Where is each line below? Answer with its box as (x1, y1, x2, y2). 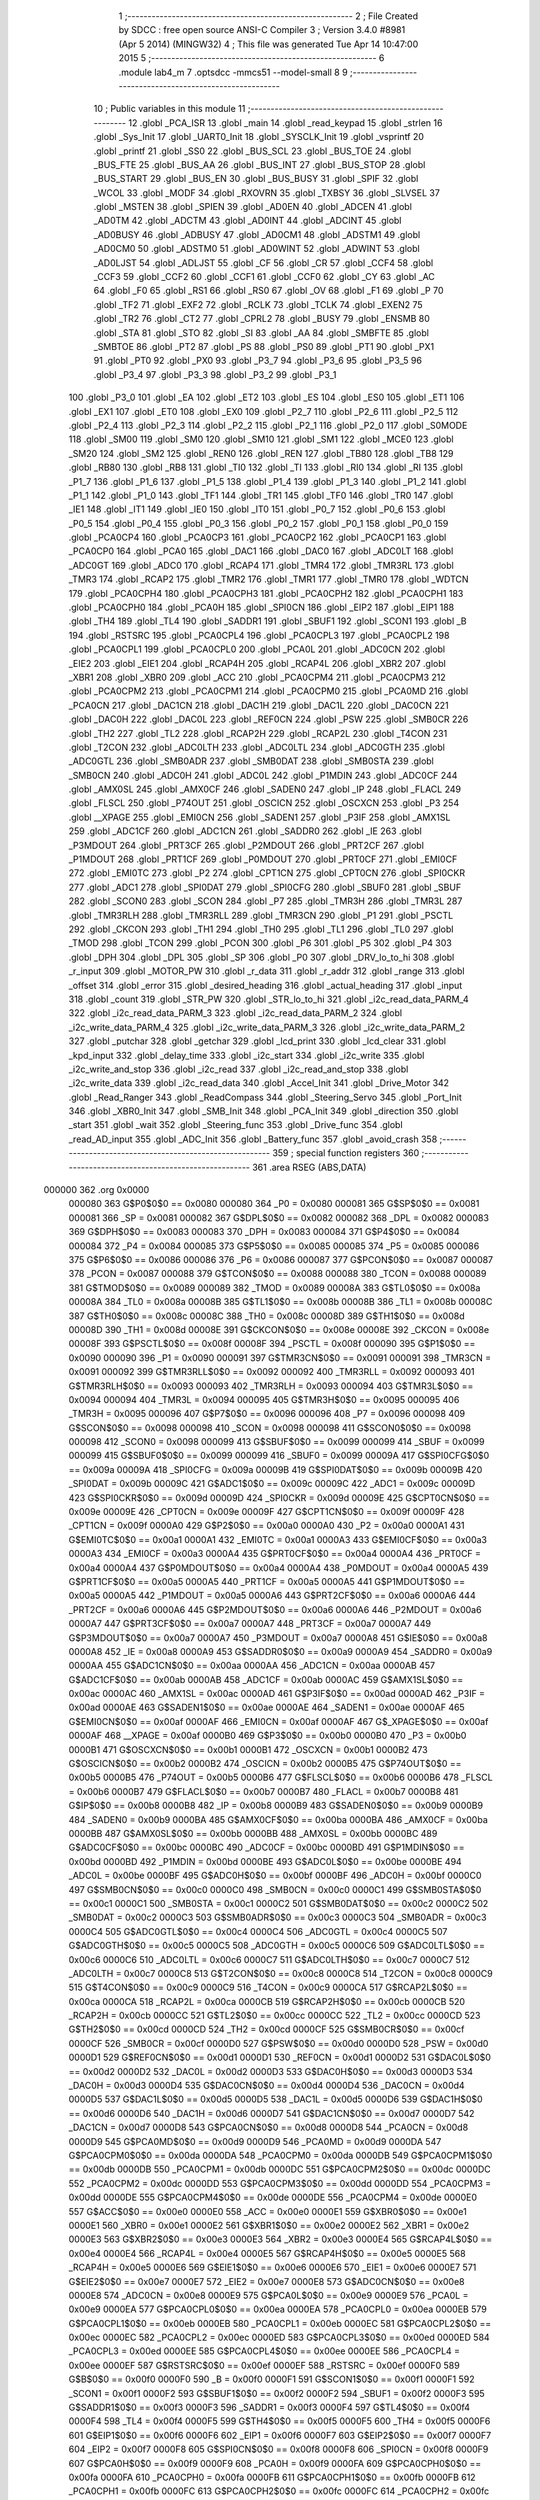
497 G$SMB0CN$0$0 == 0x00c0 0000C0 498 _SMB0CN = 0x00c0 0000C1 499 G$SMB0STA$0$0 (68, 1883, 482, 1895)
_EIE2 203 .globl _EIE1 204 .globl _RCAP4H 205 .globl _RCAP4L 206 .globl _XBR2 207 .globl (68, 657, 447, 669)
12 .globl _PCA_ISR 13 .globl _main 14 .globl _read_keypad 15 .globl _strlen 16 (128, 116, 443, 129)
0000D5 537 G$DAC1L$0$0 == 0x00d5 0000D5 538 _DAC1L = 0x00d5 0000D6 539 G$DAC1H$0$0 (68, 2093, 484, 2105)
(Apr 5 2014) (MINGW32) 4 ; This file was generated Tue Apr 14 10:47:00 (118, 38, 419, 50)
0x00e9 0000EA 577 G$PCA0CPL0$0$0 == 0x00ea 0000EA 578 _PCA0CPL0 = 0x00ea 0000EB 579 (68, 2303, 487, 2315)
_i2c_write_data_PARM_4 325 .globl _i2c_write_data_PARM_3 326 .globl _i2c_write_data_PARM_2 (68, 1021, 465, 1033)
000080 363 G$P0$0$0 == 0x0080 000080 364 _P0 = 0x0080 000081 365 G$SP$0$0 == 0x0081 (68, 1198, 480, 1210)
